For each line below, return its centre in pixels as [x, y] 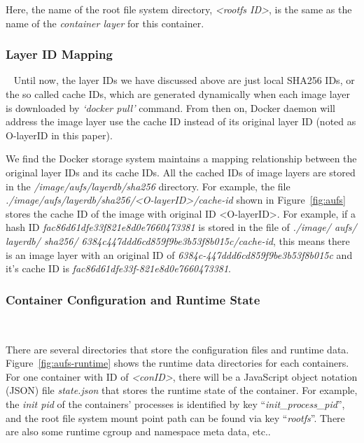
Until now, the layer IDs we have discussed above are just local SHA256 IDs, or [184, 80]
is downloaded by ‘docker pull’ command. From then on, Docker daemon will [171, 107]
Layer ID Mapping [59, 54]
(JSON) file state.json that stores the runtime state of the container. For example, [182, 390]
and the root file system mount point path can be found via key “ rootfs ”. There [175, 417]
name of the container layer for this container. [105, 23]
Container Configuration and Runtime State [133, 299]
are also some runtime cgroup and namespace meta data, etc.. [138, 431]
